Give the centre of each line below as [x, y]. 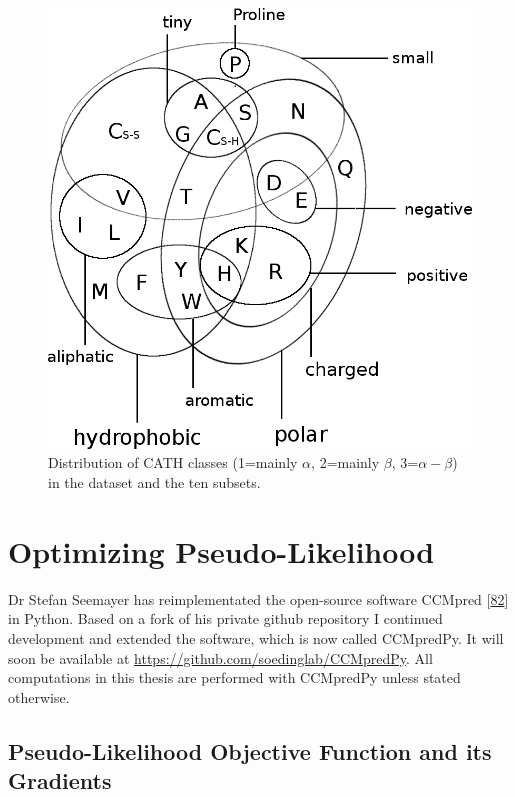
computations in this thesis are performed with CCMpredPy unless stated [234, 677]
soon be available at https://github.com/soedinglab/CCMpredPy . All [220, 657]
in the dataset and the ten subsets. [154, 482]
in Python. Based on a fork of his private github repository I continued [225, 618]
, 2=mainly [345, 462]
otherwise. [39, 696]
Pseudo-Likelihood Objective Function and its [250, 750]
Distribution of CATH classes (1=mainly [173, 462]
